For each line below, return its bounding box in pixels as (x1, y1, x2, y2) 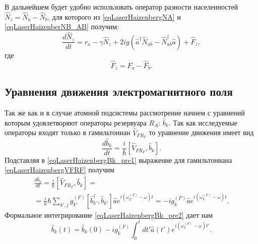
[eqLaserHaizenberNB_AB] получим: (5, 21, 119, 32)
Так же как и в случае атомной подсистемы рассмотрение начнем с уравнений (5, 107, 245, 118)
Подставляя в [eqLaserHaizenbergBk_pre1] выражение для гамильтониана (5, 154, 232, 165)
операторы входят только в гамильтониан (5, 127, 131, 138)
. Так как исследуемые (168, 117, 238, 128)
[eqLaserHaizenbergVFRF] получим (5, 164, 114, 175)
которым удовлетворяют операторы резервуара (5, 117, 147, 128)
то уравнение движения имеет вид (149, 127, 254, 138)
